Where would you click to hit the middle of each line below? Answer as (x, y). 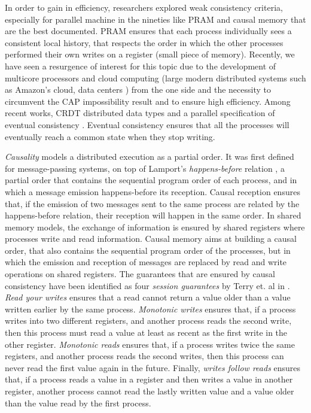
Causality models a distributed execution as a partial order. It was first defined (150, 157)
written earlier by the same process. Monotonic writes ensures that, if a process (150, 309)
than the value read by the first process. (78, 403)
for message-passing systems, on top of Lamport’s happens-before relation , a (145, 168)
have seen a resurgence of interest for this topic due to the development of (141, 66)
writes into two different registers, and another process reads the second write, (148, 321)
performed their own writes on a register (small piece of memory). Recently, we (150, 54)
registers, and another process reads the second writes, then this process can (144, 356)
